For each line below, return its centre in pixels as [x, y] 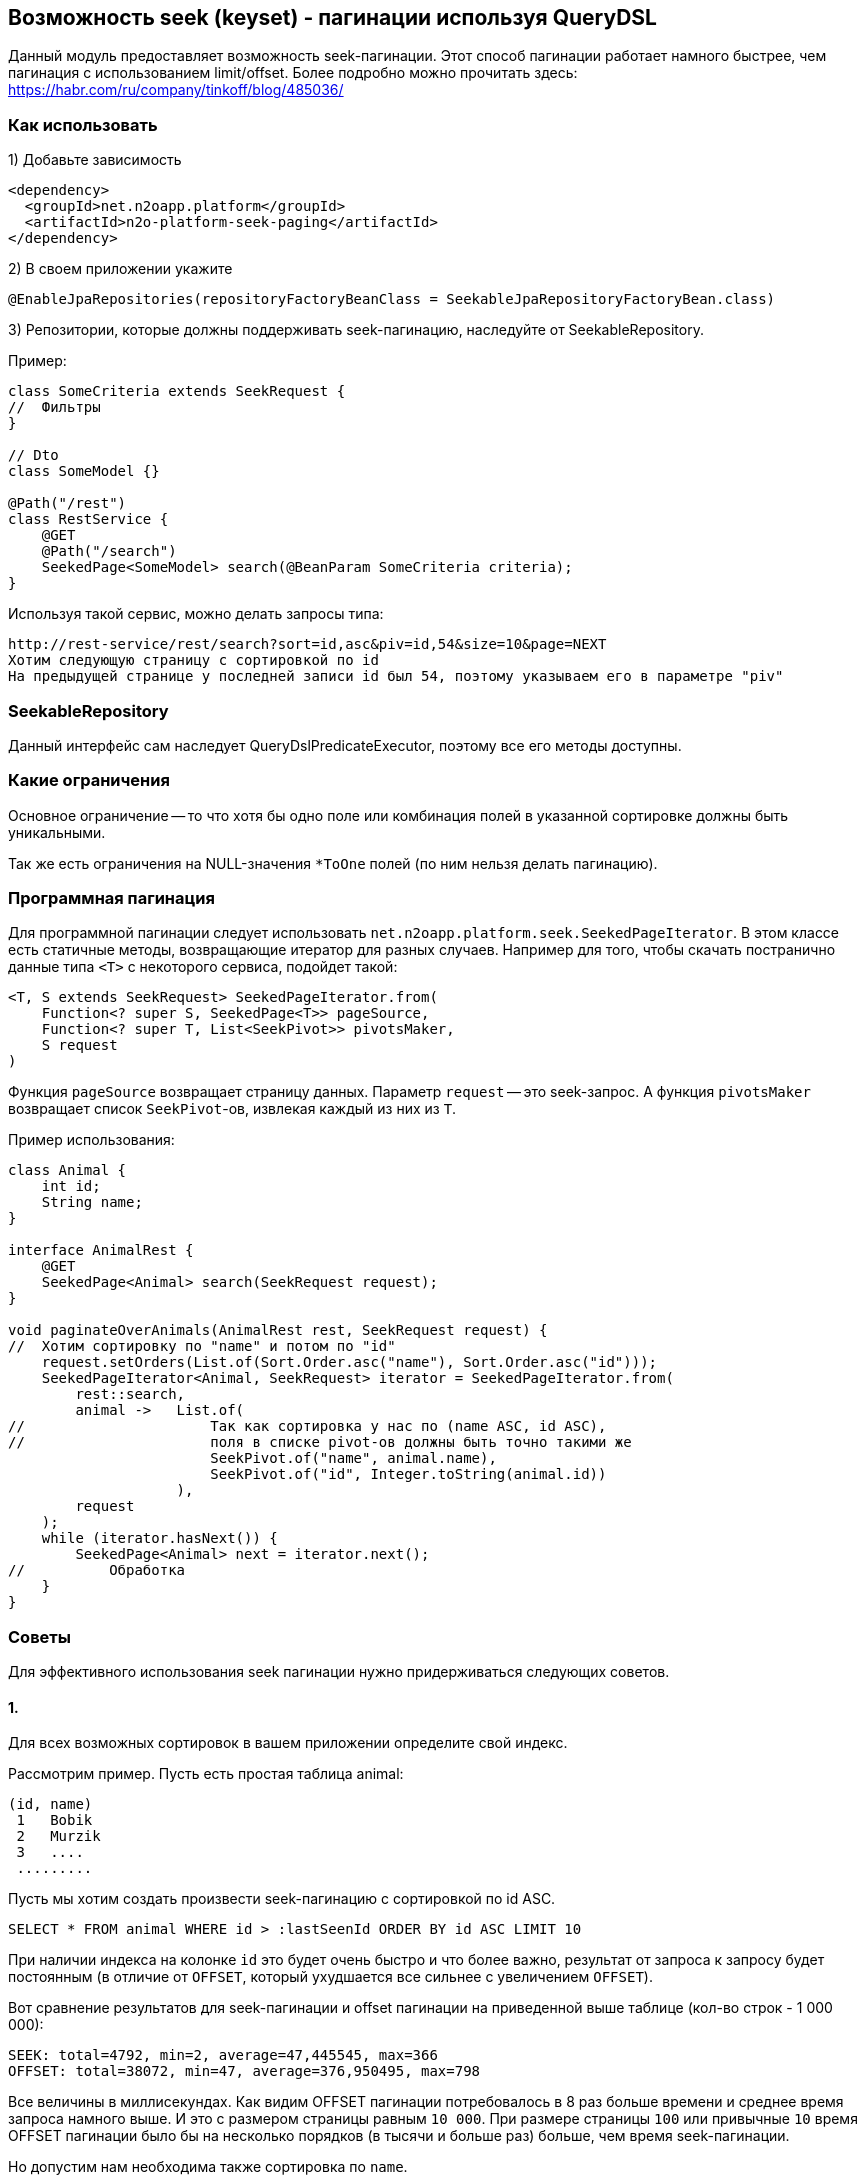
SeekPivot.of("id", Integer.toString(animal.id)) [408, 1474]
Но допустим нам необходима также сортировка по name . [208, 2167]
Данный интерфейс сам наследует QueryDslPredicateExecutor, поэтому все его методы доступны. [345, 745]
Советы [39, 1636]
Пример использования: [91, 1140]
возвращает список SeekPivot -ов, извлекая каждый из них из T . [232, 1109]
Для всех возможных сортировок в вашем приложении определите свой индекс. [288, 1743]
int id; [71, 1186]
